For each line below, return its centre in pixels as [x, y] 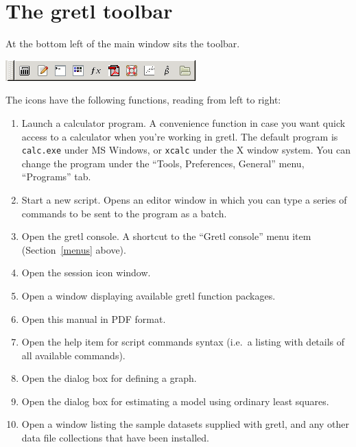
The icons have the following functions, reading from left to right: [143, 100]
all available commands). [73, 355]
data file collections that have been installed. [115, 438]
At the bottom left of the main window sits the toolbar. [123, 44]
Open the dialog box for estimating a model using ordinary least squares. [175, 401]
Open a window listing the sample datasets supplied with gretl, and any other [186, 424]
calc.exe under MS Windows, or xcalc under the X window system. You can [186, 150]
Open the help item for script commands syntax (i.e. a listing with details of [183, 342]
